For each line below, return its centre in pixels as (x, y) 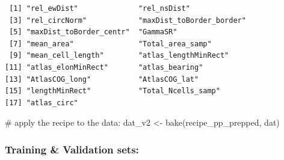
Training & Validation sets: (72, 149)
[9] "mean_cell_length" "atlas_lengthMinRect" (119, 56)
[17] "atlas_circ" (42, 103)
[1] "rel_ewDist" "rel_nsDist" (100, 8)
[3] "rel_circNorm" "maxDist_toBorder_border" (128, 20)
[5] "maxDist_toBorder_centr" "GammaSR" (93, 32)
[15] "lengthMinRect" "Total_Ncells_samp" (113, 91)
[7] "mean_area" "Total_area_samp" (110, 44)
